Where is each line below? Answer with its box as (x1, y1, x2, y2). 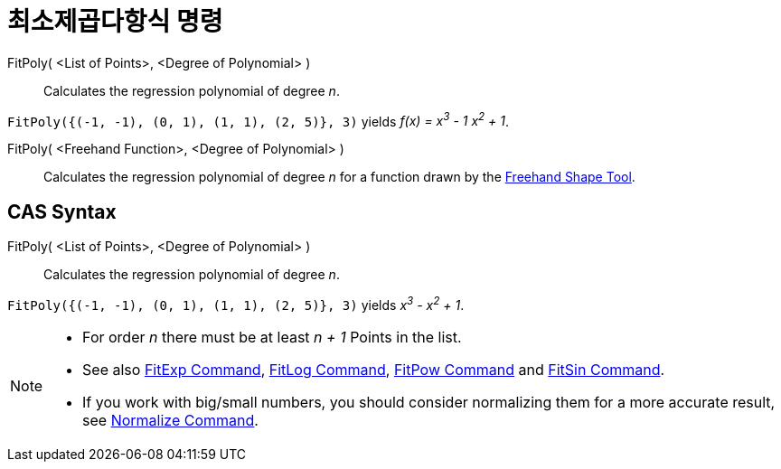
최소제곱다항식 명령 (7, 6, 223, 37)
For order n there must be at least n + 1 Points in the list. (82, 327, 462, 346)
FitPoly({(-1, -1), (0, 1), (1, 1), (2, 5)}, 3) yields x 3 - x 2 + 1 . (7, 295, 465, 313)
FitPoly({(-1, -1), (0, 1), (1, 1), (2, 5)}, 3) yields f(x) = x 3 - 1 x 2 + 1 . (7, 110, 510, 129)
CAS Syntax (7, 200, 117, 223)
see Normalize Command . (82, 410, 259, 429)
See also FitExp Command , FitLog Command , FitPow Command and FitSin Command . (82, 360, 665, 379)
